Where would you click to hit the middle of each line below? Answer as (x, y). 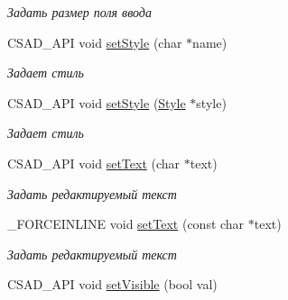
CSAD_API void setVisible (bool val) (112, 284)
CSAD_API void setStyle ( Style (97, 102)
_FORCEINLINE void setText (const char (126, 224)
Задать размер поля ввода (79, 12)
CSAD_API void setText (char (94, 163)
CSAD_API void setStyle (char (95, 42)
